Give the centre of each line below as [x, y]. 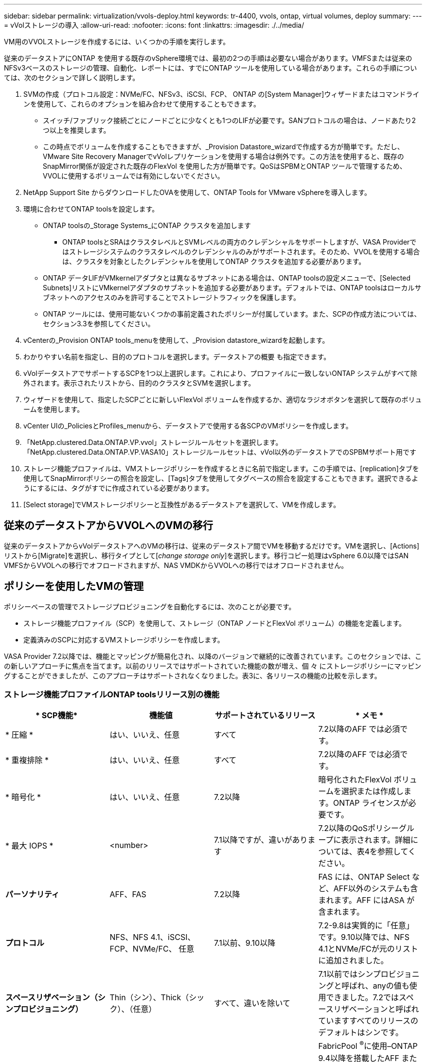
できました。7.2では [362, 998]
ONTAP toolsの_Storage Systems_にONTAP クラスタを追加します [147, 225]
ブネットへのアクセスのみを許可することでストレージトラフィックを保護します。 [171, 297]
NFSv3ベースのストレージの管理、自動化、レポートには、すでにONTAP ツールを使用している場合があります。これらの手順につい [211, 68]
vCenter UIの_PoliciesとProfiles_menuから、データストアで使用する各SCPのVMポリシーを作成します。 [188, 426]
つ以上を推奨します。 [77, 130]
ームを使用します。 [54, 409]
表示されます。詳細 [376, 840]
